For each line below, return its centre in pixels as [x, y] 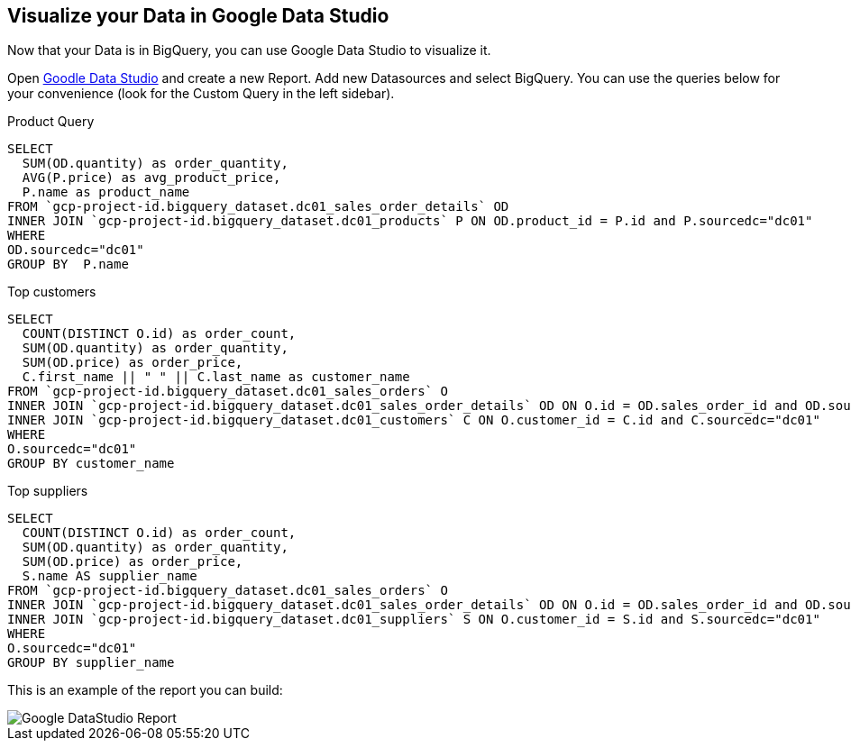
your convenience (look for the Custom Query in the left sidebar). [201, 94]
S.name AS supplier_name [110, 576]
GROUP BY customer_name [91, 464]
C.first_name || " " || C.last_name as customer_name [216, 377]
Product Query [51, 122]
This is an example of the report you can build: [145, 690]
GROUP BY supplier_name [91, 663]
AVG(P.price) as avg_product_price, [151, 178]
